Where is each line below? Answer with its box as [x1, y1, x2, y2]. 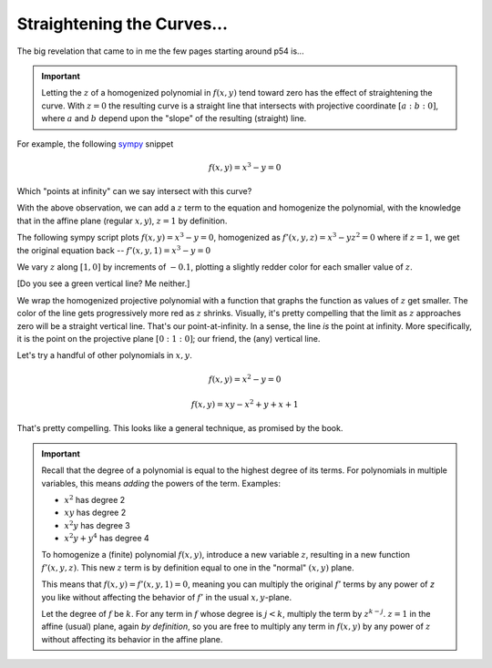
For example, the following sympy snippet [16, 138, 174, 149]
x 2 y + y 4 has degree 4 [64, 531, 149, 544]
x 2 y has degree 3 [64, 519, 131, 530]
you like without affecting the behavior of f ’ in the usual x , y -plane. [41, 591, 292, 602]
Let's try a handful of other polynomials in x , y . [16, 350, 193, 361]
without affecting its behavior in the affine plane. [41, 633, 223, 644]
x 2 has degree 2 [64, 493, 126, 505]
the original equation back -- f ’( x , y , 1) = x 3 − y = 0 [16, 243, 211, 255]
